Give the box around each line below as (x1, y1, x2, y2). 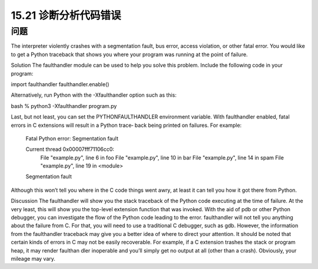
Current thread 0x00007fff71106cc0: (25, 146, 115, 153)
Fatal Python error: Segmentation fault (25, 134, 119, 142)
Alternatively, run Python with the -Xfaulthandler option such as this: (11, 91, 177, 99)
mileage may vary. (11, 255, 56, 262)
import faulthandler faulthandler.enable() (11, 80, 110, 88)
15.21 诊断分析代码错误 (11, 9, 121, 22)
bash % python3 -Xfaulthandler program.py (11, 102, 117, 109)
